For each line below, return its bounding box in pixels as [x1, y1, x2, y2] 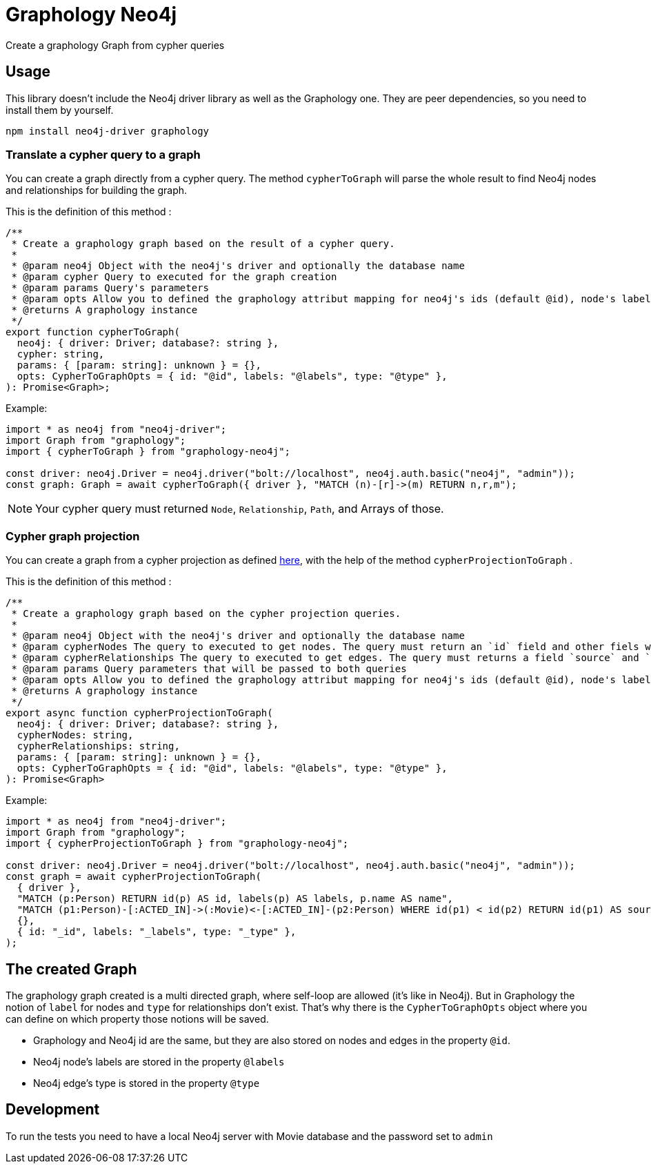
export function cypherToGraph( [6, 326, 180, 338]
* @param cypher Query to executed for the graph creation [11, 271, 337, 283]
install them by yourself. [6, 104, 114, 116]
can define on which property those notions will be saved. [6, 1012, 269, 1025]
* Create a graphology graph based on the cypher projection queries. [11, 608, 401, 620]
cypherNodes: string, [17, 729, 134, 741]
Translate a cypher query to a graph [6, 147, 201, 161]
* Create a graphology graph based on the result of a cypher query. [11, 238, 395, 250]
